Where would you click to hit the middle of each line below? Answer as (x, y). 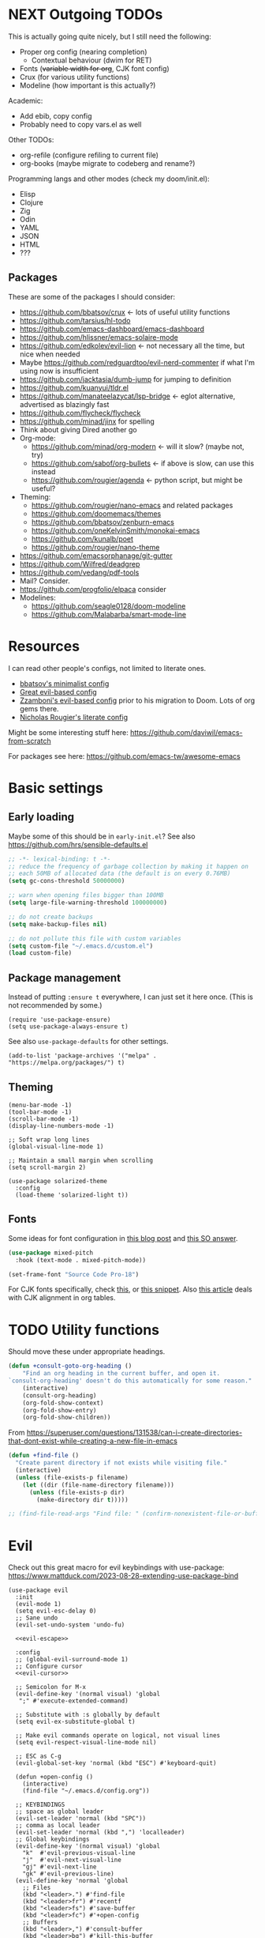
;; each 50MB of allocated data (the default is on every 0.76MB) (119, 874)
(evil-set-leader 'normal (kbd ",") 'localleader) (100, 1832)
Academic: (26, 100)
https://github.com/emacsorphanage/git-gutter (96, 556)
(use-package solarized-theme (58, 1181)
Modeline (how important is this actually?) (88, 85)
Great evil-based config (58, 692)
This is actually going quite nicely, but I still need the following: (110, 36)
